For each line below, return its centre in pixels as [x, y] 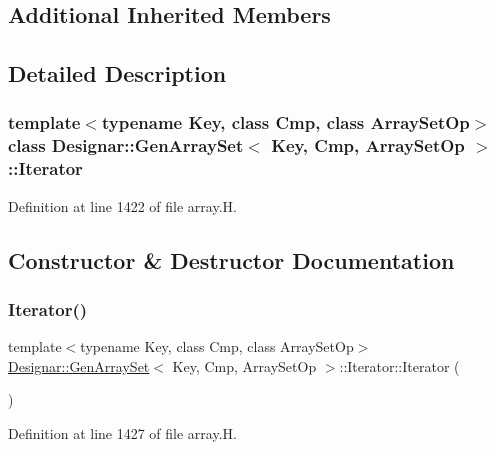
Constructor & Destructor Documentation [231, 259]
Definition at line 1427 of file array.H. [122, 433]
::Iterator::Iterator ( [399, 365]
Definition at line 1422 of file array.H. [122, 205]
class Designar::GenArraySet [126, 145]
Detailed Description [117, 73]
